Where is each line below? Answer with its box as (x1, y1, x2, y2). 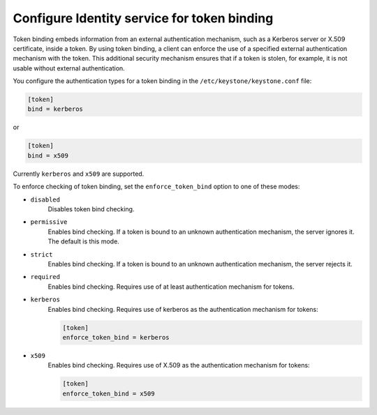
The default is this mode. (47, 237, 120, 246)
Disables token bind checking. (47, 205, 135, 213)
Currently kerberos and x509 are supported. (13, 169, 145, 178)
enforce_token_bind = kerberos (62, 333, 170, 341)
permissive (30, 218, 68, 226)
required (30, 273, 61, 281)
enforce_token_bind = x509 (62, 389, 155, 398)
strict (30, 250, 53, 258)
